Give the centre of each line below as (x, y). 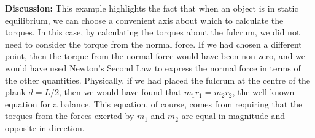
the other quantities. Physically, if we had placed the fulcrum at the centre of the (158, 80)
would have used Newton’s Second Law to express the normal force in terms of (153, 67)
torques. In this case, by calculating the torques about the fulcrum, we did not (153, 32)
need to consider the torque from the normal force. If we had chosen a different (154, 44)
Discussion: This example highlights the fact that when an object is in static (152, 8)
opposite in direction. (45, 127)
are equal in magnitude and (233, 116)
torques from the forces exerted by (70, 116)
